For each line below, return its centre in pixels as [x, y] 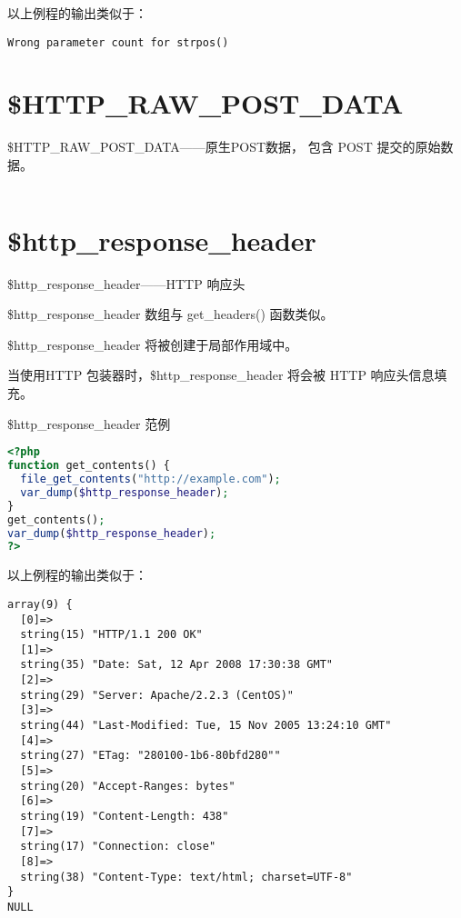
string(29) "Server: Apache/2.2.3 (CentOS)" [157, 695]
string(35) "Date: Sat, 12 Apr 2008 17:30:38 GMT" [176, 665]
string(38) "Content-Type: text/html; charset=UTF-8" [186, 877]
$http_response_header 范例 [89, 423]
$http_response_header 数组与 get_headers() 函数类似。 [170, 314]
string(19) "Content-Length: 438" [125, 817]
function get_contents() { [89, 466]
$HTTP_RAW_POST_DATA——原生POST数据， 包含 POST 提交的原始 [224, 147]
